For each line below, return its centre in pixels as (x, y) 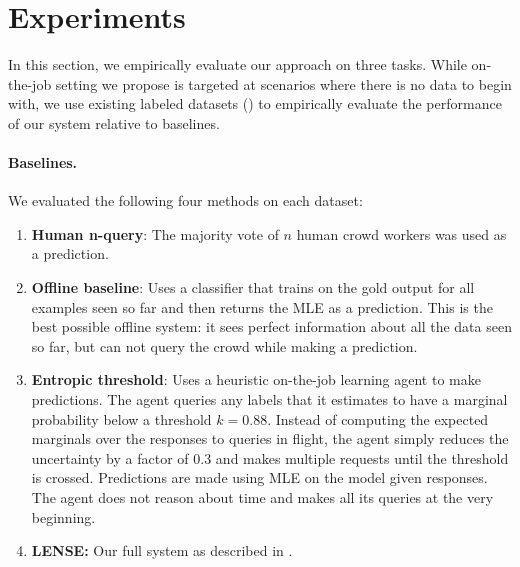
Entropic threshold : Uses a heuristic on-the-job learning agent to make (256, 379)
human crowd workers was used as (401, 233)
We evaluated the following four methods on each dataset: (185, 200)
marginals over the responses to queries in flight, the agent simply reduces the (270, 438)
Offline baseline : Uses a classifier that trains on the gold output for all (253, 287)
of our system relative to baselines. (114, 122)
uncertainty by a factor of (110, 457)
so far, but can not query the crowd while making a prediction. (224, 345)
